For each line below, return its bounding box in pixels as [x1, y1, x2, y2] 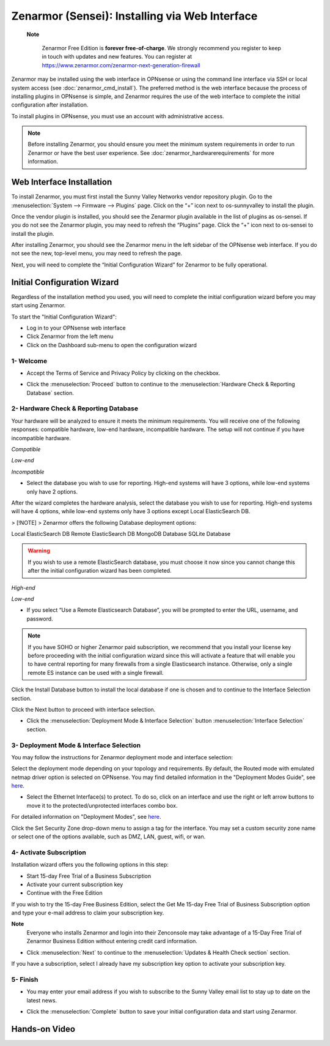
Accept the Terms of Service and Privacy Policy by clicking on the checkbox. [26, 369, 221, 377]
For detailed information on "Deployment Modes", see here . [11, 813, 161, 821]
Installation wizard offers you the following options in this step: [11, 861, 169, 868]
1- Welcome [11, 356, 48, 365]
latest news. [26, 996, 57, 1004]
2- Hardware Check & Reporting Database [11, 404, 139, 413]
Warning [28, 547, 50, 554]
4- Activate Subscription [11, 848, 87, 857]
